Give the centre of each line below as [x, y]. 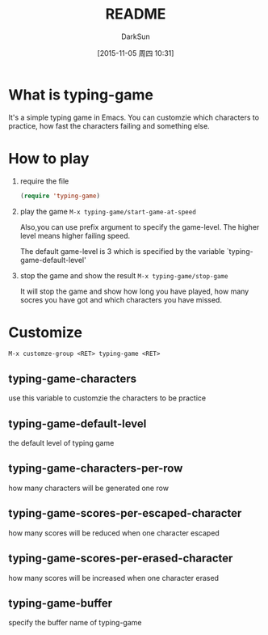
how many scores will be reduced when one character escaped [114, 533]
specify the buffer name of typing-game [75, 623]
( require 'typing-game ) [60, 196]
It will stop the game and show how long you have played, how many [134, 291]
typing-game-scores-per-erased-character [121, 559]
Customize [46, 332]
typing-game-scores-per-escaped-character [125, 513]
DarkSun [136, 36]
